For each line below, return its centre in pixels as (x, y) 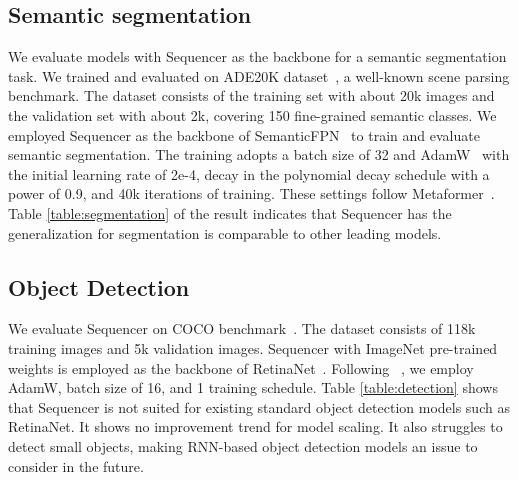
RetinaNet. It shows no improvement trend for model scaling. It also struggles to (255, 426)
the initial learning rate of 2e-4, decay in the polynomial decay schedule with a (249, 173)
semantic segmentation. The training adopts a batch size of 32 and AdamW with (259, 154)
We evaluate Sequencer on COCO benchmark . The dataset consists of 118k (242, 328)
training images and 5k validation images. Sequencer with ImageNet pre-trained (253, 347)
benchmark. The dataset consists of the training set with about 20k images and (251, 95)
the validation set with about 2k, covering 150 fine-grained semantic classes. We (252, 114)
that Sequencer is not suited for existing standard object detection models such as (259, 406)
